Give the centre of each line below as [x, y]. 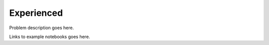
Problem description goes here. [42, 28]
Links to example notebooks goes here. [50, 37]
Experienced [36, 13]
